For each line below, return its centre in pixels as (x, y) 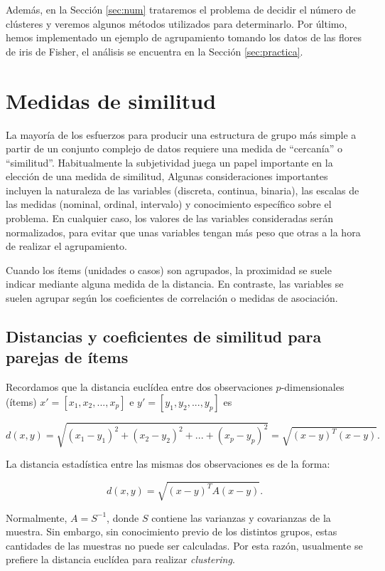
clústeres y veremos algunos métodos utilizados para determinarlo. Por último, (177, 23)
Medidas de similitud (111, 100)
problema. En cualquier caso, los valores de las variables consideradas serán (170, 218)
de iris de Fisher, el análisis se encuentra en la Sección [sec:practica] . (154, 51)
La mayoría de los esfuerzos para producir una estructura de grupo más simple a (181, 134)
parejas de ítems (67, 357)
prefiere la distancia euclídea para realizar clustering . (120, 559)
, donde (123, 517)
